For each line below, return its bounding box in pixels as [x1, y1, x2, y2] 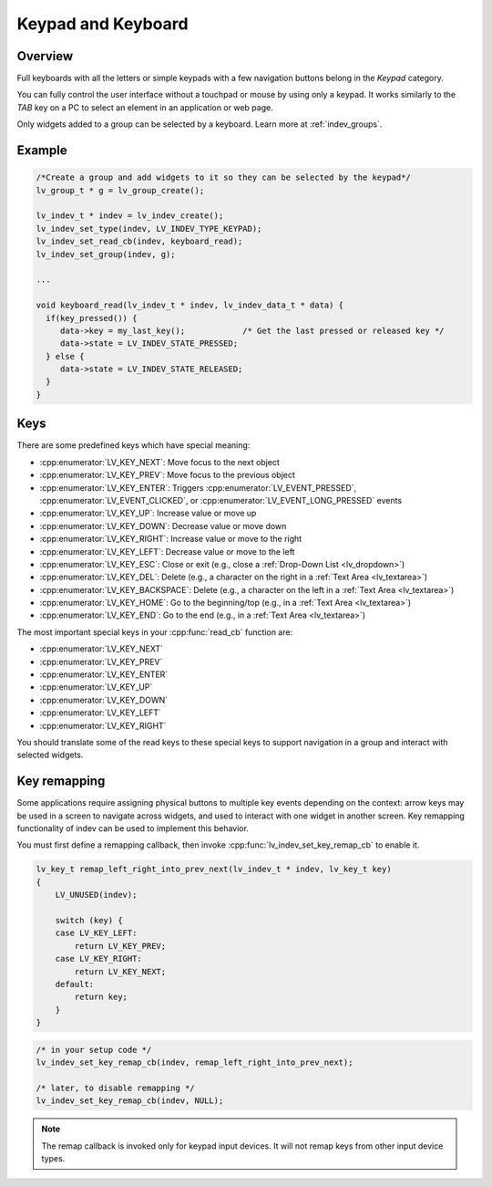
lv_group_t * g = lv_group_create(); [36, 185, 205, 195]
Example [16, 142, 67, 159]
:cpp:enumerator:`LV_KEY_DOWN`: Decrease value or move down [39, 520, 287, 531]
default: [55, 979, 95, 989]
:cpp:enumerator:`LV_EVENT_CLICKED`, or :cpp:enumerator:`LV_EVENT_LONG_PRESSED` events [39, 495, 403, 505]
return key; [74, 992, 128, 1003]
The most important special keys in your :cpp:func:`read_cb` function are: [16, 626, 293, 638]
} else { [46, 351, 85, 361]
